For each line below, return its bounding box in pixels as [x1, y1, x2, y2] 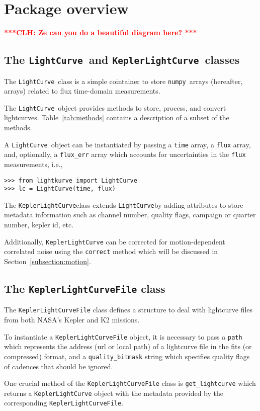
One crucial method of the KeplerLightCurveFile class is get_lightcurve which [4, 378, 256, 388]
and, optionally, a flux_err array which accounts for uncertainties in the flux [4, 149, 246, 159]
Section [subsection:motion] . [4, 256, 91, 266]
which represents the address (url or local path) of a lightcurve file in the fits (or [4, 341, 252, 352]
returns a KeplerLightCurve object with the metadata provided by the [4, 387, 223, 398]
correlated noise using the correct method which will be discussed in [4, 246, 218, 257]
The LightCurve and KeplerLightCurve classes [4, 52, 240, 67]
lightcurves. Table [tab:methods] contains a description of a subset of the [4, 112, 229, 123]
